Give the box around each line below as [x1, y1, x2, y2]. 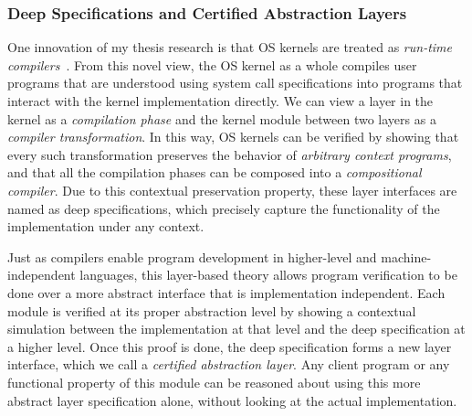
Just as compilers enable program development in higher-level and [7, 247, 377, 266]
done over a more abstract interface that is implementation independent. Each [7, 283, 446, 302]
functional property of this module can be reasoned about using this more [7, 372, 421, 391]
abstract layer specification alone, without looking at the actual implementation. [7, 390, 457, 410]
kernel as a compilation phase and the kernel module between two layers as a [7, 109, 436, 128]
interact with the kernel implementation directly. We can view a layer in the [7, 91, 434, 110]
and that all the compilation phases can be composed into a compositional [7, 163, 422, 182]
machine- [381, 247, 432, 266]
